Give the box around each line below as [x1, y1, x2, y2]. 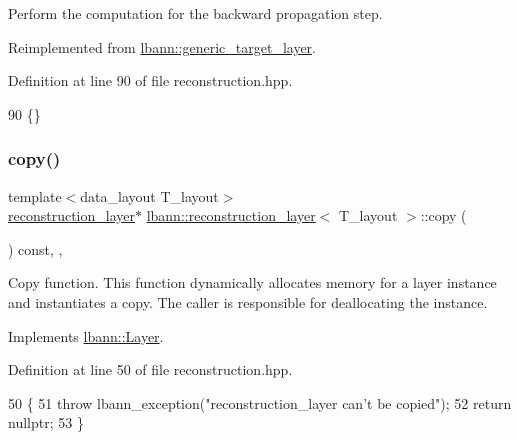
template [8, 185, 62, 206]
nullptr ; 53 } [8, 412, 84, 433]
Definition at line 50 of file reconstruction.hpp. [8, 359, 293, 380]
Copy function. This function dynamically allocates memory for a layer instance [8, 272, 497, 293]
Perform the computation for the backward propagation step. [8, 3, 383, 23]
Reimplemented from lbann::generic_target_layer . [8, 36, 316, 57]
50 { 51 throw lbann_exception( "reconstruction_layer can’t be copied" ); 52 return [8, 392, 512, 413]
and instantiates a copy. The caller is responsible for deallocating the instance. [8, 291, 488, 312]
